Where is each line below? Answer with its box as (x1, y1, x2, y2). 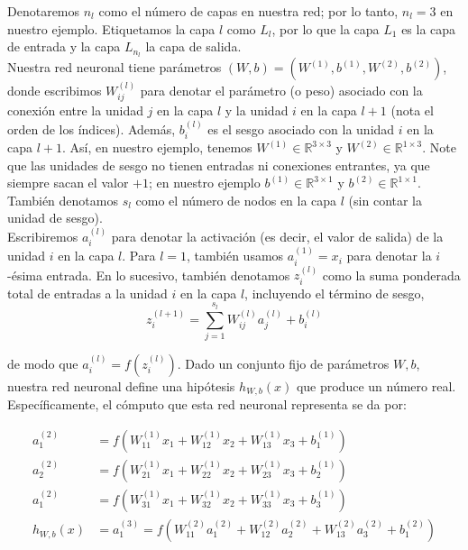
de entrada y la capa (7, 37, 121, 56)
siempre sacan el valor (7, 173, 129, 192)
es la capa (401, 19, 456, 38)
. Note (422, 138, 456, 157)
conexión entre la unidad (7, 101, 143, 120)
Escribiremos (7, 226, 78, 245)
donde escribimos (7, 80, 102, 99)
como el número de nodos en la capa (135, 190, 337, 209)
